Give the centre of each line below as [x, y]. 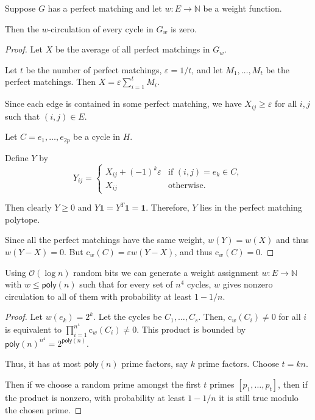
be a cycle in [96, 136]
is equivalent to [34, 329]
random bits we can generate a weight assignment [166, 272]
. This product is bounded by [191, 329]
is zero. [183, 28]
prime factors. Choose [238, 364]
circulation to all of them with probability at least [98, 296]
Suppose [20, 8]
